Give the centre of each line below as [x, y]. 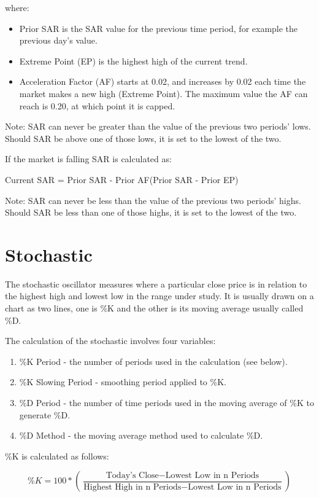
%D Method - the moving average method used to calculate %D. [141, 435]
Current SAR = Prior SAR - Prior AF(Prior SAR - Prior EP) [122, 179]
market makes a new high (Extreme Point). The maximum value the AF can [163, 93]
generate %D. [45, 414]
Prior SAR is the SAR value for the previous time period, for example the [159, 28]
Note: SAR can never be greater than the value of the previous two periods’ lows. [158, 126]
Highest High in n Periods [133, 487]
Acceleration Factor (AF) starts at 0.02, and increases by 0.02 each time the [163, 81]
